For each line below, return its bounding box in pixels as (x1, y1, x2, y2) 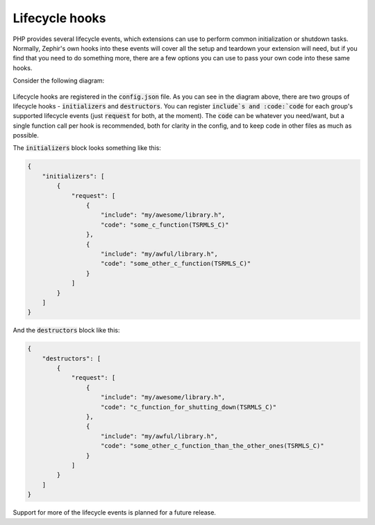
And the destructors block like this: (12, 326, 120, 335)
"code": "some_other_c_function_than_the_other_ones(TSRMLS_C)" (101, 442, 324, 450)
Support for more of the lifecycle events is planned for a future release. (12, 508, 217, 517)
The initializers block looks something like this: (12, 144, 161, 152)
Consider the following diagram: (12, 76, 105, 85)
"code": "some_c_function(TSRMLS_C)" (101, 221, 229, 228)
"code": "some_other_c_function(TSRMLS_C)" (101, 260, 251, 267)
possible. (12, 131, 40, 140)
